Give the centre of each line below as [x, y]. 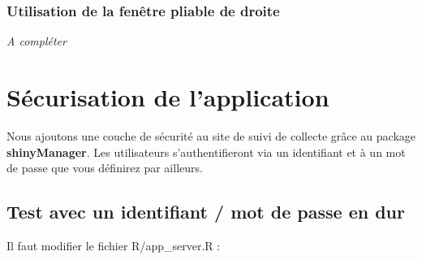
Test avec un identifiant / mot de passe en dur [206, 212]
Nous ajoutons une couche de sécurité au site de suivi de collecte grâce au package [211, 135]
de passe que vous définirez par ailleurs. [105, 168]
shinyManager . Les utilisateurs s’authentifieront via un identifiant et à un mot [206, 152]
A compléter [37, 41]
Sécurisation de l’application [168, 97]
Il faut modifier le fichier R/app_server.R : [114, 245]
